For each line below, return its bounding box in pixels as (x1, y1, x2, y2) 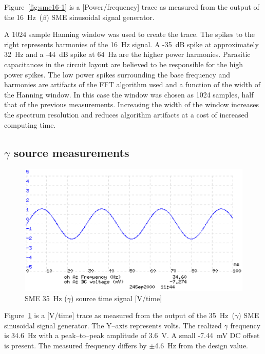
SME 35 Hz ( (25, 292, 67, 303)
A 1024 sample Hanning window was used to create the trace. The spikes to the (4, 29, 255, 40)
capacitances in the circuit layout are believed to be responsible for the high (4, 58, 243, 69)
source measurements (13, 144, 129, 160)
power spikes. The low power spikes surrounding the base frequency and (4, 69, 231, 80)
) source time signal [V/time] (70, 292, 162, 303)
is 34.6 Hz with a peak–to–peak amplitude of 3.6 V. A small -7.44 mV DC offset (4, 330, 260, 341)
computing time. (4, 119, 56, 130)
